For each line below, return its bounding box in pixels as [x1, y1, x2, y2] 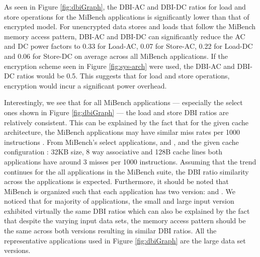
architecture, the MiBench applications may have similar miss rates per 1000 [4, 127, 240, 137]
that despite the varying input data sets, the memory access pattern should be [4, 215, 246, 226]
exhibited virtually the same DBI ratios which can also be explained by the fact [4, 205, 250, 216]
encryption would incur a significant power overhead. [4, 80, 167, 91]
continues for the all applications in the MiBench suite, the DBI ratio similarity [4, 166, 249, 177]
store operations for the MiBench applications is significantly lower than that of [4, 11, 249, 22]
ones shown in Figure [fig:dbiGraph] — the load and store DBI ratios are [4, 107, 229, 117]
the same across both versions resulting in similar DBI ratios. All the [4, 225, 217, 236]
